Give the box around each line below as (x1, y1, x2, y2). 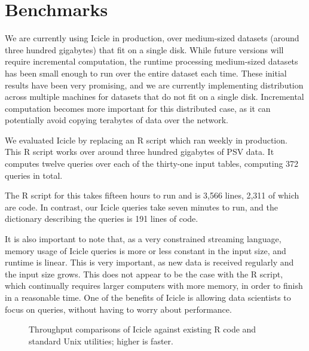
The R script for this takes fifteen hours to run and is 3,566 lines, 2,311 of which (5, 189, 299, 202)
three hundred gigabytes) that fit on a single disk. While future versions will (5, 43, 284, 56)
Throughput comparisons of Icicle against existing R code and (29, 323, 256, 335)
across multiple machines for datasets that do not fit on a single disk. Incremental (5, 90, 304, 103)
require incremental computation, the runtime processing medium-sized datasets (5, 55, 298, 68)
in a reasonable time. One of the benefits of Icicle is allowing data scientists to (5, 291, 291, 303)
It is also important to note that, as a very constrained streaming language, (5, 233, 282, 245)
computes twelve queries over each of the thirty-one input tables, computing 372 (5, 157, 299, 170)
